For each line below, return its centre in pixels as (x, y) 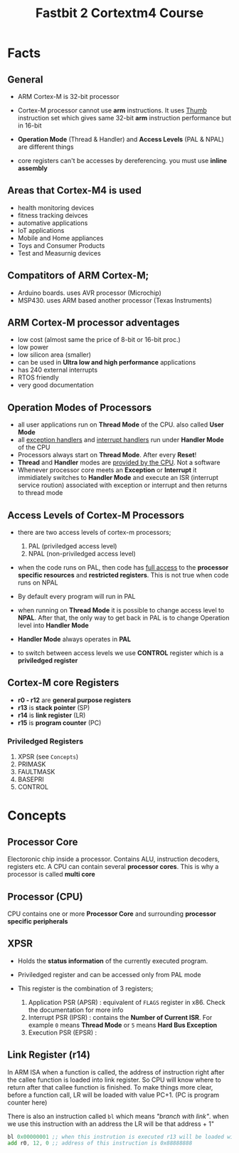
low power (33, 348)
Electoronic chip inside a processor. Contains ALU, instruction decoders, (113, 859)
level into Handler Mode (53, 625)
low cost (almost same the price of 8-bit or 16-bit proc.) (99, 340)
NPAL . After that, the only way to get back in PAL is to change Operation (123, 618)
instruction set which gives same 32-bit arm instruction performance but (124, 118)
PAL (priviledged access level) (73, 546)
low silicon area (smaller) (54, 355)
